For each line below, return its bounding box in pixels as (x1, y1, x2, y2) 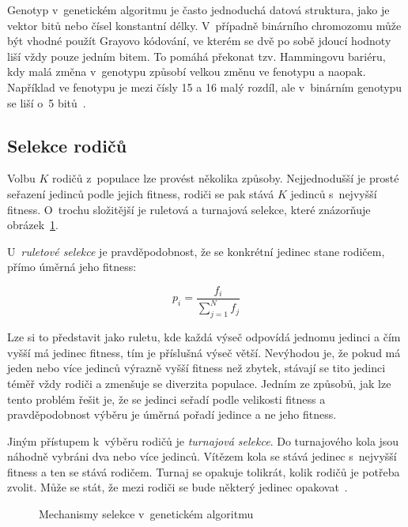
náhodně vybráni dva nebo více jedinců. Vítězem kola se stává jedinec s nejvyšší (7, 448, 397, 465)
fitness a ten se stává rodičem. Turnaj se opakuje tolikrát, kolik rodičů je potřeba (7, 463, 400, 480)
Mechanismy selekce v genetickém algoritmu (39, 506, 254, 522)
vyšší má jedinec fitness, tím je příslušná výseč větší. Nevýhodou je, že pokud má (7, 344, 401, 360)
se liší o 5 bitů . (7, 94, 86, 111)
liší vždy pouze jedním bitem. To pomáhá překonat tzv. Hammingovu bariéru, (7, 47, 386, 64)
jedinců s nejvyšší (290, 185, 377, 201)
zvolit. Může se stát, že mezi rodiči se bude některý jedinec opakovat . (7, 479, 348, 495)
